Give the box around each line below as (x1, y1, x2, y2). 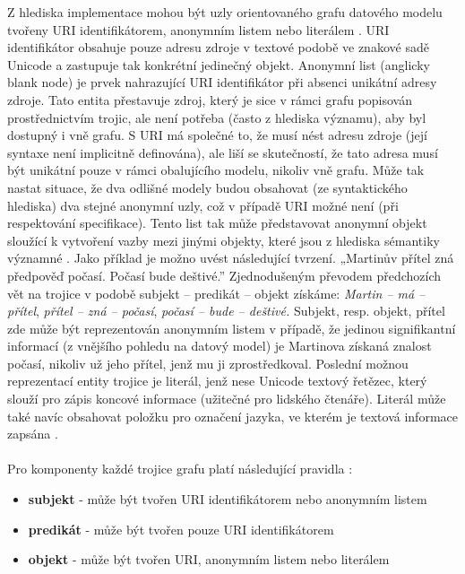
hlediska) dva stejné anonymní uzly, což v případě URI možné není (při (7, 196, 399, 214)
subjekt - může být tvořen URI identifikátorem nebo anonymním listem (28, 490, 427, 509)
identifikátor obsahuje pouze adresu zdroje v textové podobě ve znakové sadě (7, 38, 429, 57)
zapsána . (7, 424, 58, 443)
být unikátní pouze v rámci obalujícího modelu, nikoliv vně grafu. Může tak (7, 161, 425, 179)
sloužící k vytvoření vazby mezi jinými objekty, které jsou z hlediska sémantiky (7, 230, 440, 249)
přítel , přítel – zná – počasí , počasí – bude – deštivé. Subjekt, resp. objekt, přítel (7, 301, 445, 320)
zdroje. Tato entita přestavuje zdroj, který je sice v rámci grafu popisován (7, 90, 412, 109)
